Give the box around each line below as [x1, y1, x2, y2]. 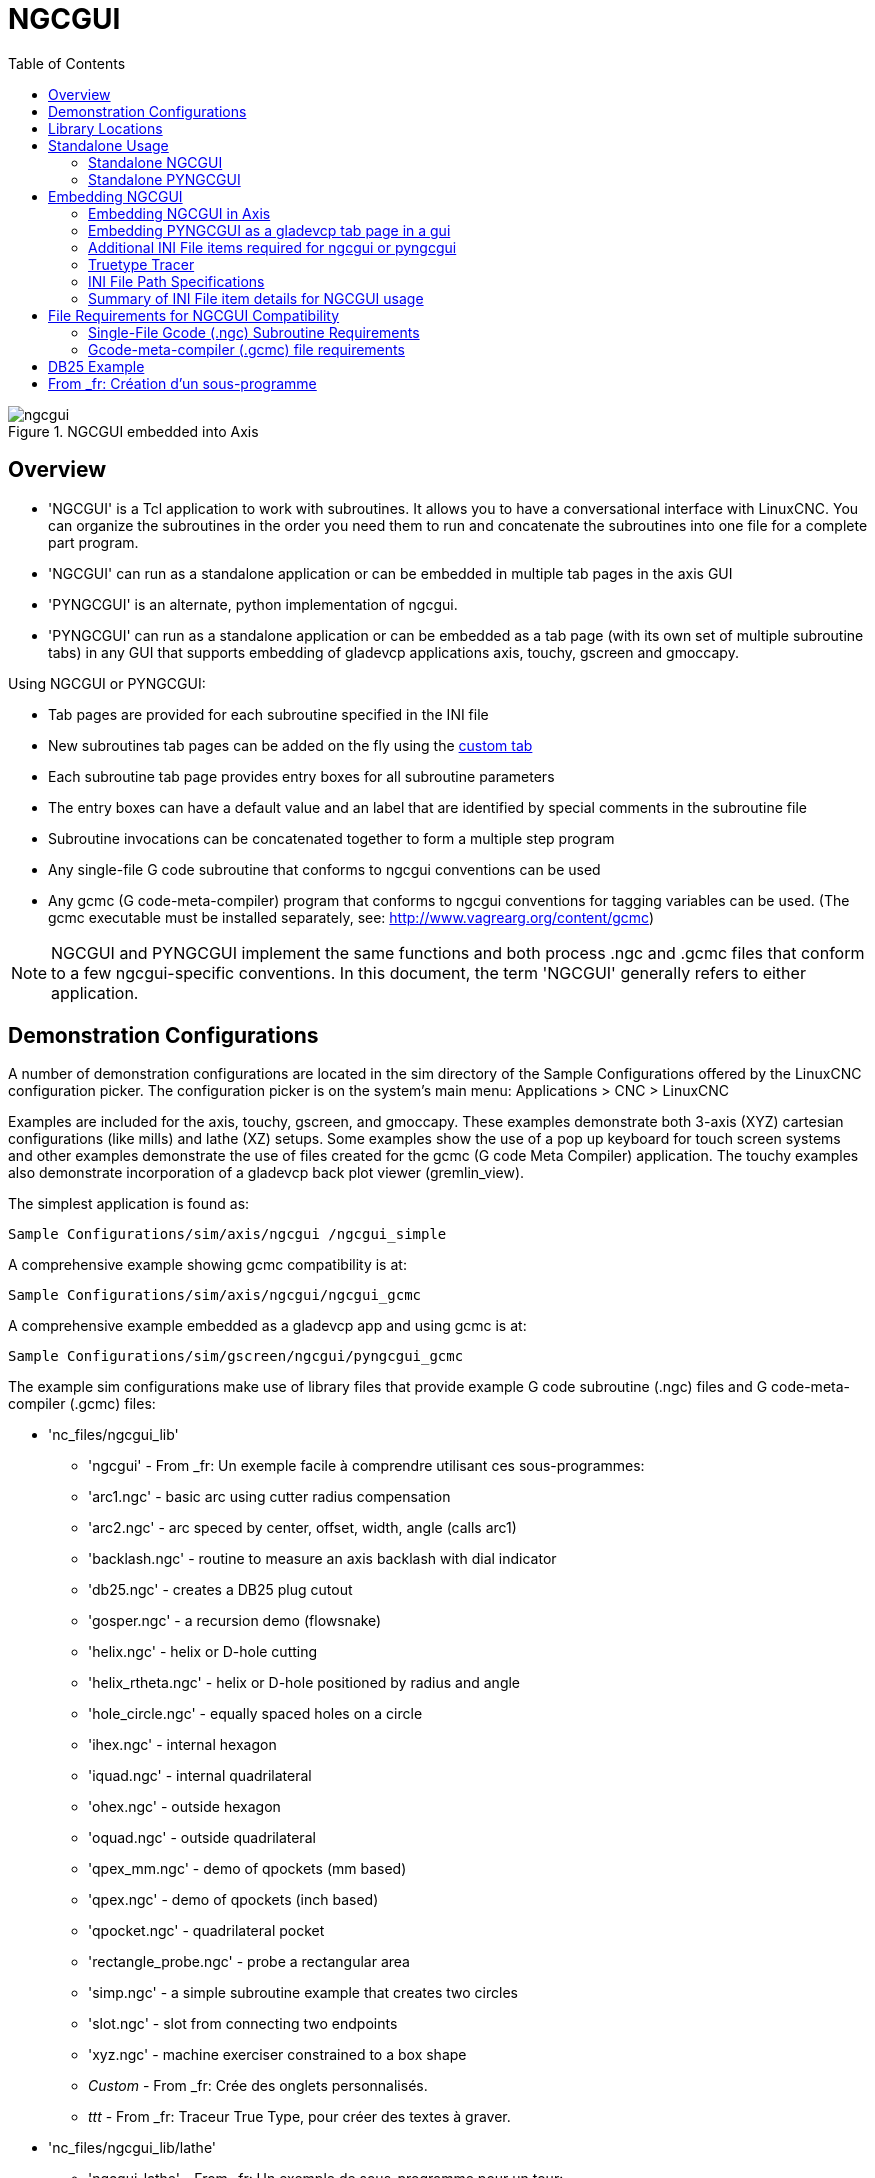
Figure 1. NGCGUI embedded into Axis [8, 422, 259, 440]
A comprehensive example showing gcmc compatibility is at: [8, 1256, 407, 1274]
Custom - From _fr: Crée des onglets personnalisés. [88, 2077, 428, 2095]
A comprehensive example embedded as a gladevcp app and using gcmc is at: [8, 1317, 527, 1335]
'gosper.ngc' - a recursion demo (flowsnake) [88, 1612, 382, 1630]
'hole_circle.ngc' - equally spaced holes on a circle [88, 1705, 423, 1723]
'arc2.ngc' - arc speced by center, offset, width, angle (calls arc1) [88, 1519, 517, 1537]
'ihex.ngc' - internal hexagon [88, 1736, 277, 1754]
